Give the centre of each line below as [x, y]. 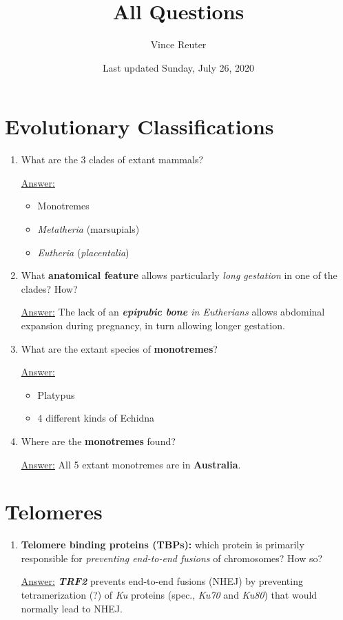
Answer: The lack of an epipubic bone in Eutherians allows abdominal [173, 312]
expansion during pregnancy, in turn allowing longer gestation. [153, 325]
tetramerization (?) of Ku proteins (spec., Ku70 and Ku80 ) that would [169, 595]
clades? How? [49, 288]
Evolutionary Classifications [139, 126]
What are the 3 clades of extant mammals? [112, 159]
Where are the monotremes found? [98, 441]
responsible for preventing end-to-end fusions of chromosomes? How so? [172, 558]
